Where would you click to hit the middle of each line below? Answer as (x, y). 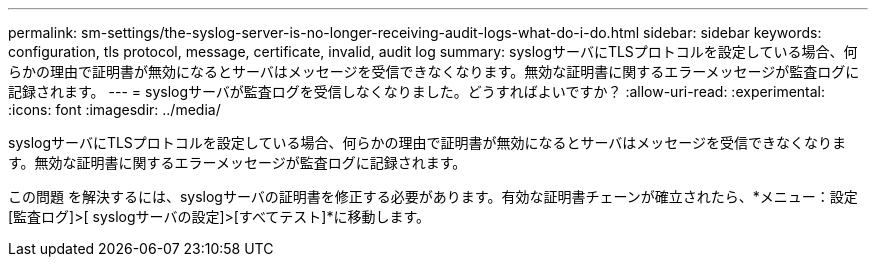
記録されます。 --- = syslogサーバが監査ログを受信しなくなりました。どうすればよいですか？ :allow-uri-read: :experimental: (417, 91)
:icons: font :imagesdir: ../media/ (114, 109)
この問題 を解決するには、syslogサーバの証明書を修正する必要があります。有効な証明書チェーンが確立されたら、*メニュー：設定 (433, 196)
